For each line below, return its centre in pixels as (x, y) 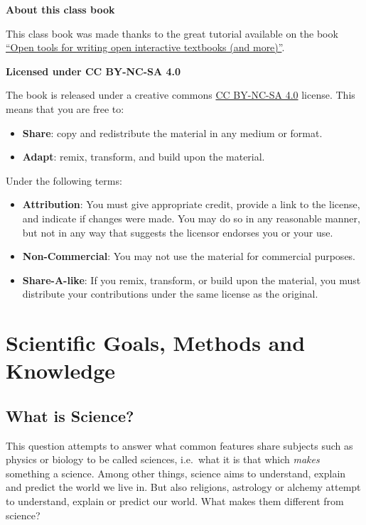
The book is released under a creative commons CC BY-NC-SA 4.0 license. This (181, 95)
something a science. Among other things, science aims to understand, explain (176, 473)
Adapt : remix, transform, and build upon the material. (144, 157)
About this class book (60, 9)
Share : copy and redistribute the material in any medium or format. (172, 132)
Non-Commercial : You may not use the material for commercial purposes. (189, 256)
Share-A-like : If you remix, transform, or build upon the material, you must (192, 280)
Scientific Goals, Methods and (156, 343)
